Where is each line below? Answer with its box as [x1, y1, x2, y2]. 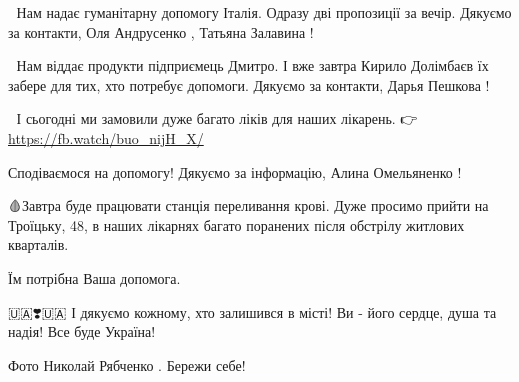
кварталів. [8, 234, 69, 255]
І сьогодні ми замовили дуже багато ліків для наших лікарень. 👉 [16, 108, 418, 129]
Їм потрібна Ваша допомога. [8, 267, 181, 288]
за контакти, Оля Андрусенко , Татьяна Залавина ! [8, 21, 314, 42]
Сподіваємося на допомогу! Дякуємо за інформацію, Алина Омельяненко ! [8, 161, 462, 182]
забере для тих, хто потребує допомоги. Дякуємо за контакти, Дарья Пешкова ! [8, 74, 490, 95]
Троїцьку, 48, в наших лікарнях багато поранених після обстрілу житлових [8, 214, 465, 235]
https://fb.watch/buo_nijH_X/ [8, 127, 204, 148]
